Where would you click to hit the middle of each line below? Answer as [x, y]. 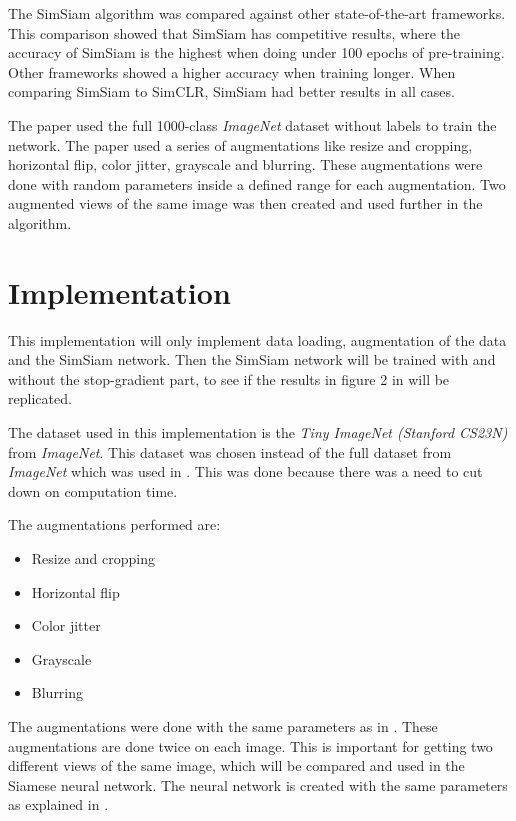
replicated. [40, 398]
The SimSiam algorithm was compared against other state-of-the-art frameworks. [257, 13]
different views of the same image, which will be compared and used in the [236, 765]
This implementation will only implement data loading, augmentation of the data [257, 339]
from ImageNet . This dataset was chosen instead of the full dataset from [230, 451]
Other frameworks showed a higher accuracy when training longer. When [232, 71]
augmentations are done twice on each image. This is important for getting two [250, 745]
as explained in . [58, 804]
